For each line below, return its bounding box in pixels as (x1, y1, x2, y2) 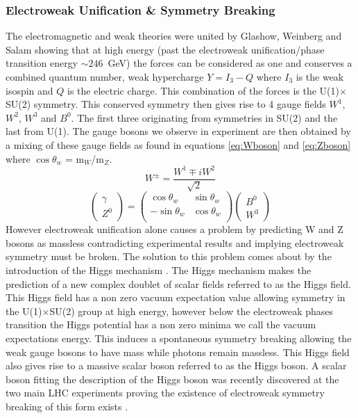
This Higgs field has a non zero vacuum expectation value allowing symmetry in (6, 290, 346, 305)
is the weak (296, 70, 344, 83)
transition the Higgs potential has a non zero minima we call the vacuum (6, 317, 316, 332)
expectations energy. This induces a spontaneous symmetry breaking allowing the (6, 330, 352, 345)
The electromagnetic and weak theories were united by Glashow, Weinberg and (6, 29, 342, 43)
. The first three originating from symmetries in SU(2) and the (71, 110, 338, 124)
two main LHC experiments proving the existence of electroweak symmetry (6, 385, 325, 400)
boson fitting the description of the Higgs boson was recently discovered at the (6, 371, 339, 386)
